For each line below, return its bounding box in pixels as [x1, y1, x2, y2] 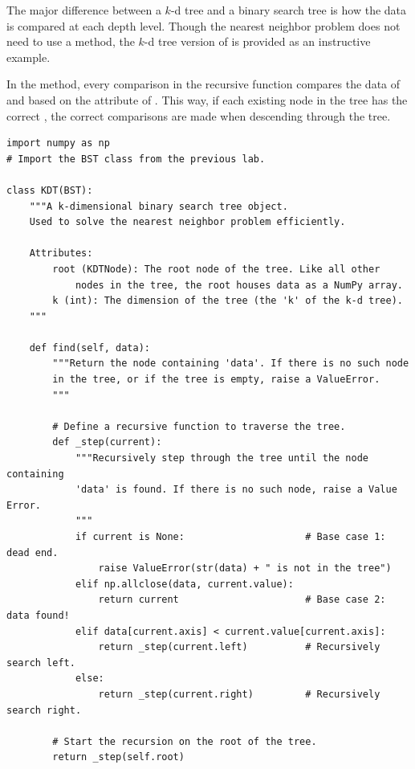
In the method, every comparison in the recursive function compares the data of [6, 76, 401, 92]
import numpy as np [6, 137, 110, 149]
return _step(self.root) [52, 751, 185, 763]
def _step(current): [52, 436, 162, 448]
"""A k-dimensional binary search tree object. [29, 200, 288, 212]
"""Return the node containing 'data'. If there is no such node [52, 358, 409, 370]
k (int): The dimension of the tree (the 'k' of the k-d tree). [52, 295, 403, 307]
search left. [6, 657, 75, 669]
